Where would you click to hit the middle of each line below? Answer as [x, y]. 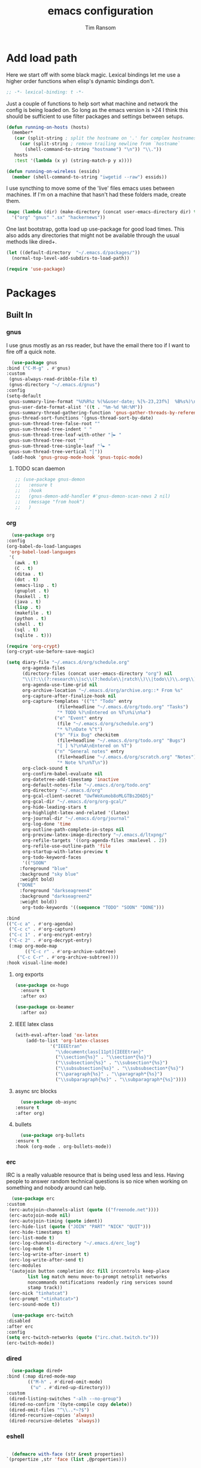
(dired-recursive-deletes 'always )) [54, 1421]
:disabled [19, 1321]
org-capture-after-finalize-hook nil [69, 696]
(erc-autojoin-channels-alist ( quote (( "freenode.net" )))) [84, 1210]
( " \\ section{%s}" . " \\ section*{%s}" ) [103, 1057]
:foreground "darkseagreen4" [56, 891]
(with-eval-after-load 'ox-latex [57, 1035]
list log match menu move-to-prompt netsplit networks [98, 1276]
